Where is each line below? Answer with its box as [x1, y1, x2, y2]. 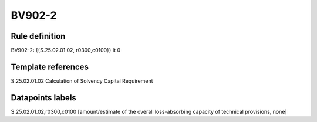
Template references [11, 62, 89, 72]
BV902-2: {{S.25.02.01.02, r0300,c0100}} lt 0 [11, 47, 121, 54]
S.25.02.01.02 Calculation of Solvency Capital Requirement [11, 77, 153, 84]
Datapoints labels [11, 93, 76, 103]
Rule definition [11, 31, 66, 41]
